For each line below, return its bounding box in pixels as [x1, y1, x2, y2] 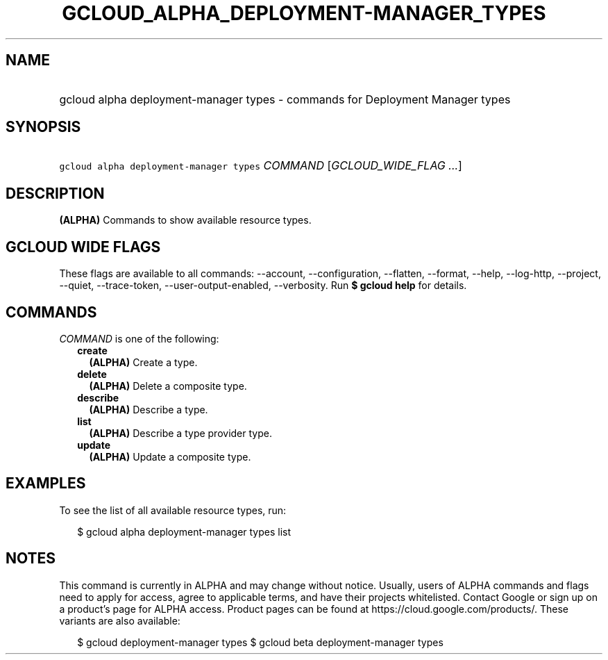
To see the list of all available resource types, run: [59, 504, 287, 516]
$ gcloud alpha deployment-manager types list [77, 525, 292, 538]
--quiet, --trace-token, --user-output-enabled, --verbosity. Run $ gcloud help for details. [59, 279, 467, 292]
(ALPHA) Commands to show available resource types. [59, 214, 312, 226]
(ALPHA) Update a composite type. [89, 450, 251, 463]
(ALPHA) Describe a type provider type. [89, 427, 272, 439]
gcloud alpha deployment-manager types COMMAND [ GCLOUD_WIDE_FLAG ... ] [59, 158, 462, 173]
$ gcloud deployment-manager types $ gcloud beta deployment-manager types [77, 636, 444, 648]
